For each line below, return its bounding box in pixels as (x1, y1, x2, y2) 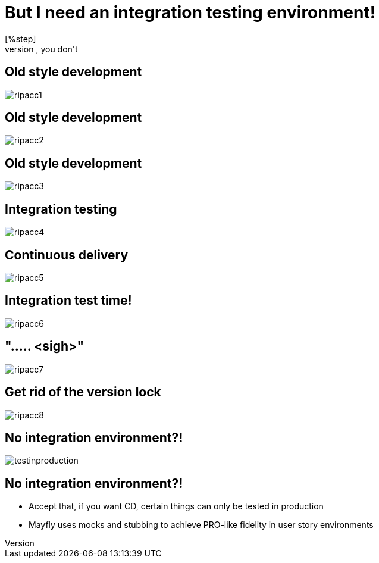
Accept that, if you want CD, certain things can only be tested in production (29, 501, 324, 512)
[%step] (5, 33, 36, 44)
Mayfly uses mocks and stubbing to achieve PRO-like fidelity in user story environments (29, 520, 374, 530)
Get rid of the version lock (5, 384, 161, 400)
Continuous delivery (5, 247, 129, 262)
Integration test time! (5, 293, 132, 308)
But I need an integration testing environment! (5, 2, 376, 23)
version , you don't (5, 43, 78, 54)
